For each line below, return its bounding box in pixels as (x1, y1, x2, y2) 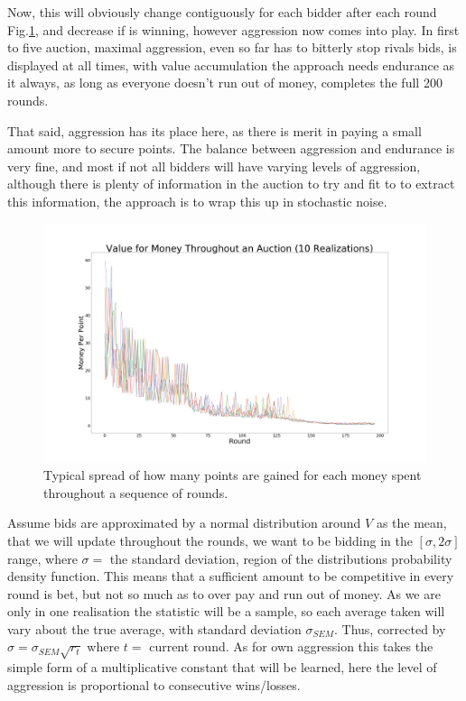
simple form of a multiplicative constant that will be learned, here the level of (7, 658, 437, 677)
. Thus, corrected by (333, 619, 446, 638)
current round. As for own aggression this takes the (149, 637, 433, 656)
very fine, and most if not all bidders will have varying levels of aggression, (7, 156, 421, 175)
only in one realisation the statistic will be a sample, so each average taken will (7, 602, 445, 621)
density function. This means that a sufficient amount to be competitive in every (7, 567, 454, 586)
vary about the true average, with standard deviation (7, 619, 302, 638)
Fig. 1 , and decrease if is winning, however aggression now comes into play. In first (7, 20, 460, 39)
